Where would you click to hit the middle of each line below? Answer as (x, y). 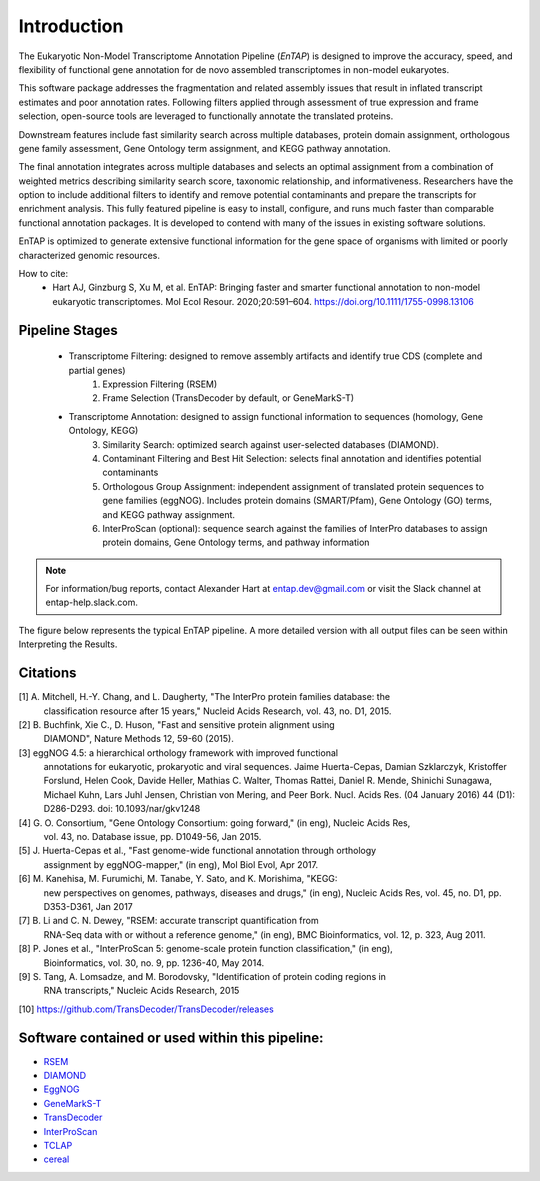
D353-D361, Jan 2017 (88, 906)
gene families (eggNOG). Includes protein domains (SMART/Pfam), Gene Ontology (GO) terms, (297, 501)
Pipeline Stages (68, 330)
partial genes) (97, 370)
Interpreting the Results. (68, 644)
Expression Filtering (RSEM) (160, 384)
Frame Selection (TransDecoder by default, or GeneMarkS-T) (228, 398)
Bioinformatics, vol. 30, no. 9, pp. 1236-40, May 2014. (154, 962)
